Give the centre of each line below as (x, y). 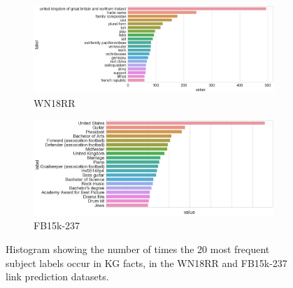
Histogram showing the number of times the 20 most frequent (138, 249)
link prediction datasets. (57, 276)
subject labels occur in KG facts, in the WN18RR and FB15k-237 (146, 262)
